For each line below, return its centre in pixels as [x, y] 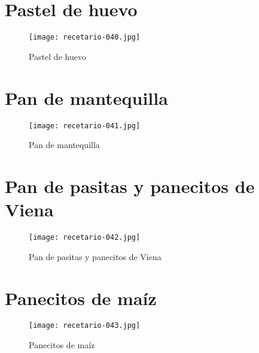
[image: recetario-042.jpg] [85, 238]
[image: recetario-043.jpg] [85, 326]
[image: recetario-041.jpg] [85, 126]
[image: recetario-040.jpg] [85, 37]
